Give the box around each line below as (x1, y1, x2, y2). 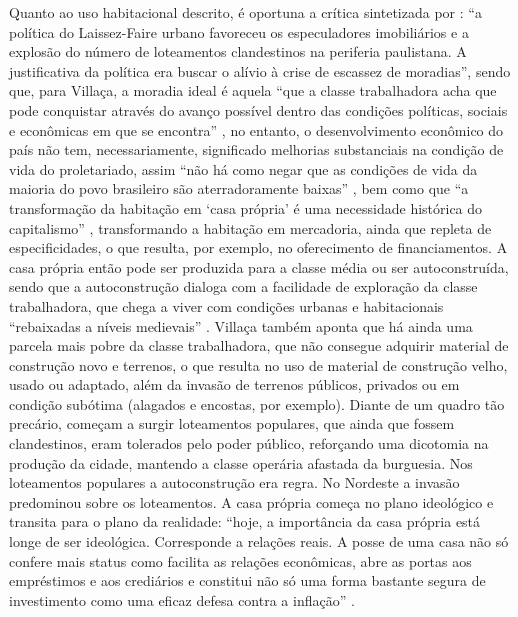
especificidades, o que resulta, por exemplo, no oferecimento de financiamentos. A (9, 237, 508, 258)
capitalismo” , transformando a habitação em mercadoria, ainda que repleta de (9, 217, 492, 238)
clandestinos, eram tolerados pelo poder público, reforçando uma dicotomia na (9, 433, 489, 454)
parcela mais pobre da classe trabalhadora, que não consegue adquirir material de (9, 335, 509, 356)
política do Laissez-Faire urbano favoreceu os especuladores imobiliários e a (9, 21, 469, 42)
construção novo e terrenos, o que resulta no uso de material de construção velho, (9, 354, 508, 375)
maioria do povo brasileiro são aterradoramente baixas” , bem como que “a (9, 178, 469, 199)
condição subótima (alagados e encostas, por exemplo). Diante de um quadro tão (9, 393, 505, 414)
